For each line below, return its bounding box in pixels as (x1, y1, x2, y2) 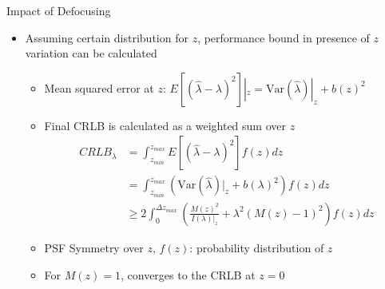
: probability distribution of (189, 239, 324, 255)
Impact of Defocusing (6, 2, 111, 18)
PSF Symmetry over (44, 239, 144, 255)
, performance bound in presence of (197, 29, 370, 46)
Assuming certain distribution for (25, 29, 189, 46)
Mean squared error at (44, 79, 154, 96)
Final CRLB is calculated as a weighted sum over (44, 117, 286, 133)
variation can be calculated (25, 45, 157, 61)
